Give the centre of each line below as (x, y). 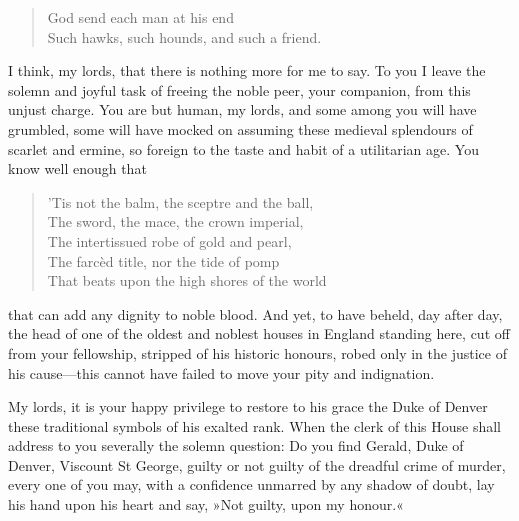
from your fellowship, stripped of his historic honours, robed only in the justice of (257, 352)
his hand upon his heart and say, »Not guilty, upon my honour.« (206, 504)
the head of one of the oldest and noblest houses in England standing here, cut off (259, 333)
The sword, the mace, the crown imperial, (175, 221)
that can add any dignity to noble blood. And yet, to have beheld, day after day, (255, 313)
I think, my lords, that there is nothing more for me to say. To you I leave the (247, 70)
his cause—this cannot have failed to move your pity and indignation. (221, 372)
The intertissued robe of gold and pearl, (169, 240)
